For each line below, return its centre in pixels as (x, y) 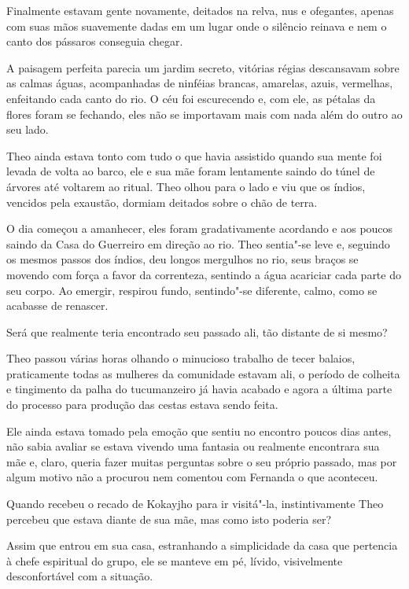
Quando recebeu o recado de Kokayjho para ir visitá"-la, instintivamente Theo (195, 504)
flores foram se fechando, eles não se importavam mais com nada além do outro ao (204, 114)
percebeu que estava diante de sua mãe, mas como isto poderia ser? (169, 519)
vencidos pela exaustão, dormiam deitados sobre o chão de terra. (162, 202)
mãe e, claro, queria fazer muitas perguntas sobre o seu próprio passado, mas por (202, 461)
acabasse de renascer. (57, 306)
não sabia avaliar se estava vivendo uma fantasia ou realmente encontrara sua (193, 446)
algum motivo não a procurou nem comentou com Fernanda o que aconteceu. (192, 477)
